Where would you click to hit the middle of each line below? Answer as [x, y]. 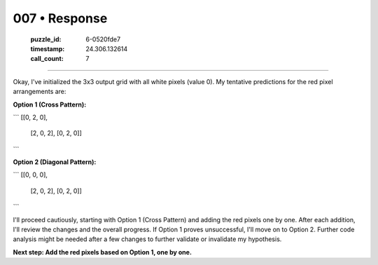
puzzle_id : [46, 39]
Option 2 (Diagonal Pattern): [55, 162]
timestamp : [48, 48]
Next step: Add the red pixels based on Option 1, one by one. [103, 252]
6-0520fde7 [103, 39]
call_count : [47, 59]
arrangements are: [40, 92]
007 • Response [60, 18]
